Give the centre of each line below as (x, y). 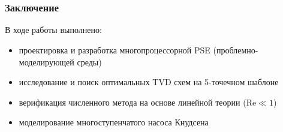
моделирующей (46, 61)
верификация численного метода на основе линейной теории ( (133, 102)
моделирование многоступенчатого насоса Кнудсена (114, 122)
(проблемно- (236, 50)
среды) (89, 61)
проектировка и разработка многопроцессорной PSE (115, 50)
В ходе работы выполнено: (53, 30)
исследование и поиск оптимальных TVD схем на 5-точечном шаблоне (149, 82)
